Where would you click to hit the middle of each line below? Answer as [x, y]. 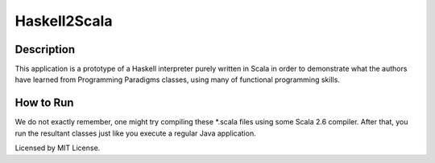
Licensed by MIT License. [58, 148]
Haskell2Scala [64, 21]
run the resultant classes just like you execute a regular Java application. [136, 133]
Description [45, 49]
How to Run [44, 103]
